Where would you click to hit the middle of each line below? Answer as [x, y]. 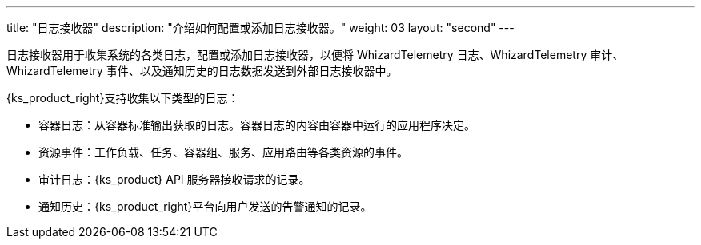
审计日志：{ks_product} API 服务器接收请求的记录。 [174, 179]
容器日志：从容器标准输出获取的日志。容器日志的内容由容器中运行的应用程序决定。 [257, 125]
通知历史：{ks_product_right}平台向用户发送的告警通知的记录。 [205, 206]
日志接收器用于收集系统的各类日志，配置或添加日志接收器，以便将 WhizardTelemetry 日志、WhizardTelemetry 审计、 [315, 55]
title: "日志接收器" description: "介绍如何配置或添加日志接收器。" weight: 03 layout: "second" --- [260, 28]
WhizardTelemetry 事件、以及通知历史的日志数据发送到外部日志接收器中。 [202, 71]
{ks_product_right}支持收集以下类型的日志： [123, 98]
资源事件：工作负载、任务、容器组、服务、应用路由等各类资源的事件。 [223, 152]
